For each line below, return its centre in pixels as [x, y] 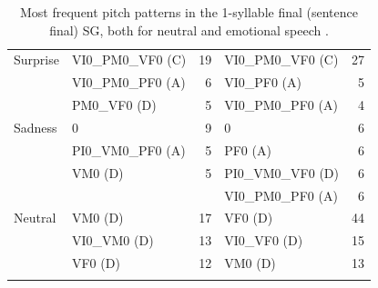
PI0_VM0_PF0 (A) [128, 149]
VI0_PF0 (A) [263, 82]
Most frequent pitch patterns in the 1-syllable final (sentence [189, 12]
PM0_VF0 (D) [114, 105]
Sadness [36, 127]
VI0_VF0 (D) [264, 240]
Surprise [36, 60]
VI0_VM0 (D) [112, 240]
